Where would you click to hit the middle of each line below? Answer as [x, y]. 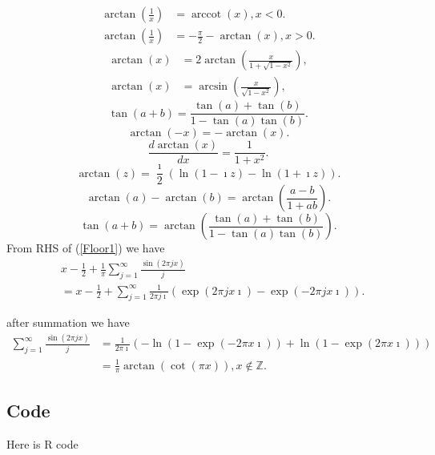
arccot [206, 15]
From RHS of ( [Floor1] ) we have [86, 248]
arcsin [213, 87]
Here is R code [42, 443]
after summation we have [68, 322]
